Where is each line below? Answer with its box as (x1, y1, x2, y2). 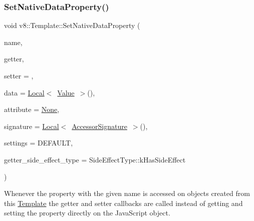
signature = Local (4, 120, 59, 131)
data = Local (4, 87, 45, 97)
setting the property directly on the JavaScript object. (4, 207, 170, 218)
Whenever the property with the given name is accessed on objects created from (4, 188, 250, 198)
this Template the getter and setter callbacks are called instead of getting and (4, 197, 243, 208)
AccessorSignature (72, 120, 127, 131)
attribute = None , (4, 104, 60, 114)
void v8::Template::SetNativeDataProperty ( (4, 20, 140, 30)
